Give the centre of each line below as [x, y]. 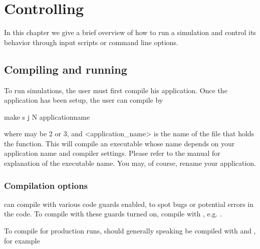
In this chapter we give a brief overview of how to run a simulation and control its [130, 32]
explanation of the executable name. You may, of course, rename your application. [130, 163]
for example [22, 240]
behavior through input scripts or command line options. [91, 42]
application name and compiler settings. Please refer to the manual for [112, 153]
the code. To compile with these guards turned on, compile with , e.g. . [113, 214]
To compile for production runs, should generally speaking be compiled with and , [130, 231]
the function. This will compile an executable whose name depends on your [119, 143]
